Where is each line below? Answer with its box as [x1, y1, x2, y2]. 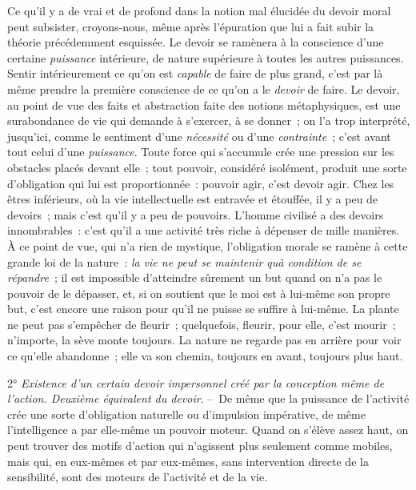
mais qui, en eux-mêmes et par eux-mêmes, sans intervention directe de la [7, 452, 369, 469]
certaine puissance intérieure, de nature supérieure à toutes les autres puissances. [7, 49, 404, 66]
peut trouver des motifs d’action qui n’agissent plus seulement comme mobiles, [7, 437, 393, 454]
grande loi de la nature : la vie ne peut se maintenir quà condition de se [7, 253, 362, 270]
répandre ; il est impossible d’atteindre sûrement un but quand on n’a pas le [7, 269, 382, 286]
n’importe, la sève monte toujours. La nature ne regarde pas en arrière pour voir [7, 331, 402, 348]
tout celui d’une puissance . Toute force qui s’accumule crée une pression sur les [7, 143, 394, 160]
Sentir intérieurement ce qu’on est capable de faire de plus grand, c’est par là [7, 65, 383, 82]
